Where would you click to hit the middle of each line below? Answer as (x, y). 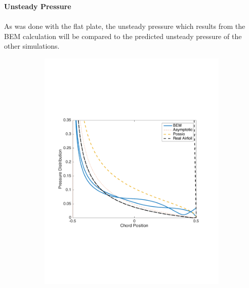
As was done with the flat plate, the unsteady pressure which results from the (125, 26)
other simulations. (32, 46)
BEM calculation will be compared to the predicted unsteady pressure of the (123, 36)
